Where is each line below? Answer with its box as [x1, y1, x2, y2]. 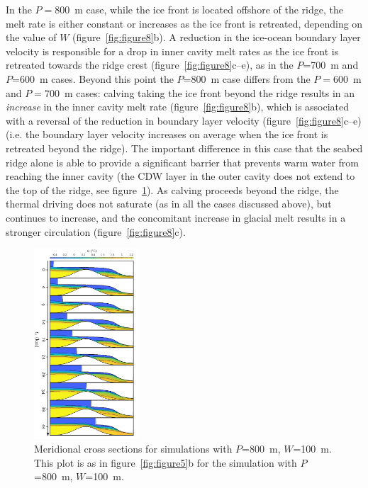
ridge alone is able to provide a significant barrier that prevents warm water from [6, 154, 359, 169]
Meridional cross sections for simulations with [34, 441, 233, 456]
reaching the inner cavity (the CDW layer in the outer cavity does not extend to [6, 169, 355, 183]
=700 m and [303, 57, 359, 72]
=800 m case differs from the [183, 71, 311, 86]
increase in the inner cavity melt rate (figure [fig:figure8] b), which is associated [6, 99, 350, 114]
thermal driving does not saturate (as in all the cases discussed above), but [6, 196, 332, 211]
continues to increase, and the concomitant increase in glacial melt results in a [6, 210, 346, 225]
